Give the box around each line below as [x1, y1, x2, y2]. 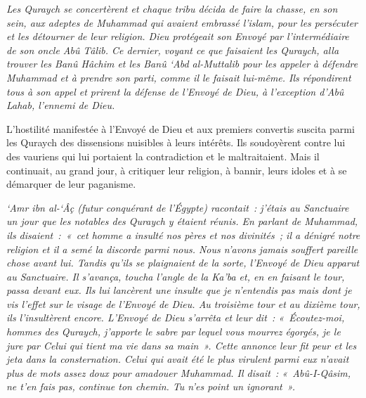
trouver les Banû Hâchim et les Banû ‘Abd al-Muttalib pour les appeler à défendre [6, 56, 358, 71]
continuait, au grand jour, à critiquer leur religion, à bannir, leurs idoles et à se [6, 162, 347, 177]
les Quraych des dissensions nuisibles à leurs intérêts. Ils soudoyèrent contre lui [6, 135, 346, 150]
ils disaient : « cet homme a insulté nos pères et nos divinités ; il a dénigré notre [6, 227, 360, 242]
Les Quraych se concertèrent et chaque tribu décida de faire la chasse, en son [6, 1, 338, 15]
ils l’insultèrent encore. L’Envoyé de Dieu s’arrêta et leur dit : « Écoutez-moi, [6, 310, 345, 325]
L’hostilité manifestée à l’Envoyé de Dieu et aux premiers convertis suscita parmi [6, 121, 355, 136]
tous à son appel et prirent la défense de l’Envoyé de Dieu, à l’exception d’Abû [6, 84, 344, 98]
